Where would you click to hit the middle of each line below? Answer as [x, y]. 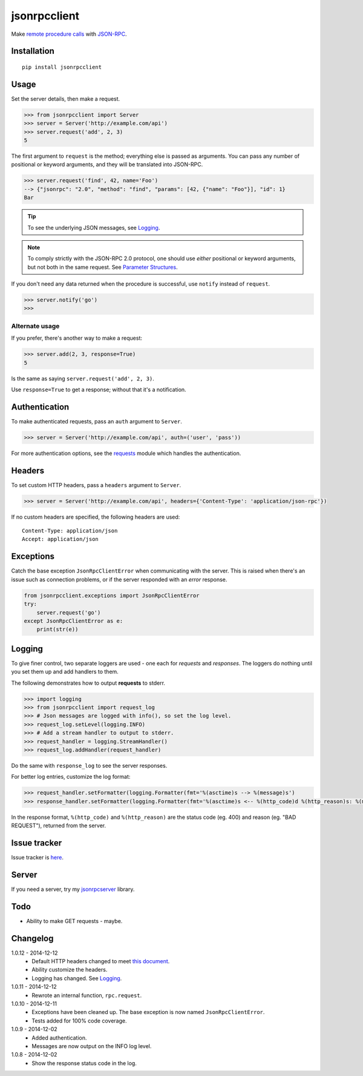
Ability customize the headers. [70, 970]
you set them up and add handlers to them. [65, 672]
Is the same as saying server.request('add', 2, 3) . [83, 378]
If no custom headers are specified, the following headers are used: [96, 517]
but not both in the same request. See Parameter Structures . [103, 267]
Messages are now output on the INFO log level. [92, 1046]
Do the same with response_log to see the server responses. [89, 765]
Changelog [32, 938]
